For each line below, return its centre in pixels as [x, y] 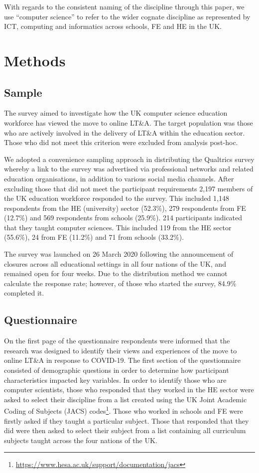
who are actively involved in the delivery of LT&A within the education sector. [125, 132]
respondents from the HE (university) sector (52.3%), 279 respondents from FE [125, 208]
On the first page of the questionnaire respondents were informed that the [117, 341]
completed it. [24, 293]
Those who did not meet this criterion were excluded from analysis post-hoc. [121, 142]
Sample [23, 92]
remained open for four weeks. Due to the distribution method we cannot [116, 273]
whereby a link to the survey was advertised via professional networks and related [129, 169]
